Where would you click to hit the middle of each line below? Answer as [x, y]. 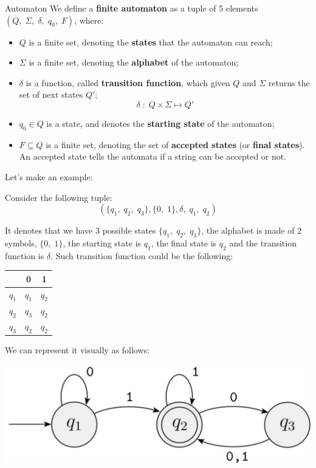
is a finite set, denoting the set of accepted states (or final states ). [175, 144]
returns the [289, 82]
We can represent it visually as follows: [77, 350]
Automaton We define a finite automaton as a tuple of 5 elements [132, 8]
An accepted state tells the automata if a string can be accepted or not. [153, 156]
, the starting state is [102, 242]
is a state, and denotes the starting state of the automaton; [160, 123]
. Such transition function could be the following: [142, 255]
